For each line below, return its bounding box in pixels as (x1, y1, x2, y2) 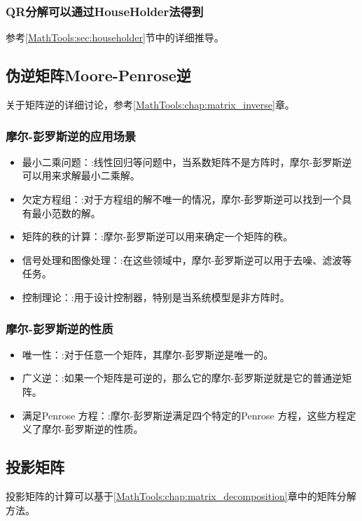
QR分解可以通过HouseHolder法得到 (6, 2, 204, 20)
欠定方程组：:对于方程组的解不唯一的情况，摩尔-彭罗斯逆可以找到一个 (22, 192, 342, 207)
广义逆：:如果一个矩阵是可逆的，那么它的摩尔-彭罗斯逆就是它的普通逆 (22, 370, 342, 385)
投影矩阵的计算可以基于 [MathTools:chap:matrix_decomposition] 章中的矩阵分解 (6, 488, 356, 503)
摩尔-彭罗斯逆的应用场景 (6, 127, 137, 144)
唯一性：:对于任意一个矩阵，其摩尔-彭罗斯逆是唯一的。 (22, 347, 274, 361)
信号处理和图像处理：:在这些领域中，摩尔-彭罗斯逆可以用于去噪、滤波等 (22, 252, 352, 267)
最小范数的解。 (32, 205, 101, 220)
